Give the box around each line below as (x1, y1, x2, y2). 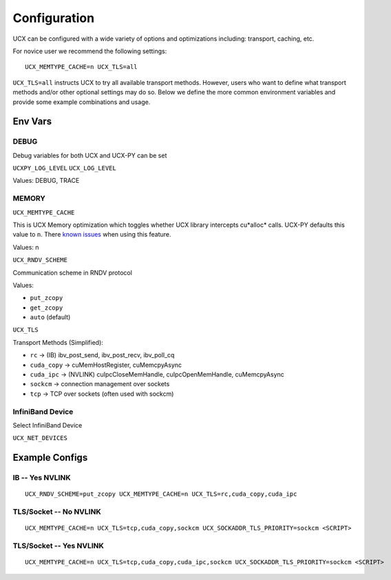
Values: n (12, 243, 39, 251)
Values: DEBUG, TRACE (12, 177, 80, 185)
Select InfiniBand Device (12, 421, 83, 429)
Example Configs (12, 452, 88, 463)
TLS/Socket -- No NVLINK (12, 507, 101, 517)
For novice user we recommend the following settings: (12, 47, 167, 55)
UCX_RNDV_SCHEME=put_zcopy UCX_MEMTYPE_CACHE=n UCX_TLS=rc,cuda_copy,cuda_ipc (25, 490, 297, 498)
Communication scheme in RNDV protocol (12, 268, 132, 277)
